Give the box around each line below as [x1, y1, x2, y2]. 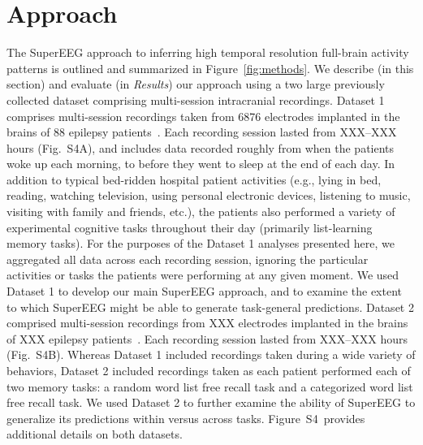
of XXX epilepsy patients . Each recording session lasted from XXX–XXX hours [6, 330, 408, 347]
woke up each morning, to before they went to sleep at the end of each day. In [6, 155, 395, 172]
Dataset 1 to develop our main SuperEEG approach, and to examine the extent [6, 283, 403, 300]
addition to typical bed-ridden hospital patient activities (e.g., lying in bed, [6, 171, 382, 188]
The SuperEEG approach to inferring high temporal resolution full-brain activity [6, 44, 409, 61]
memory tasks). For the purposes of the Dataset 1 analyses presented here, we [6, 235, 395, 252]
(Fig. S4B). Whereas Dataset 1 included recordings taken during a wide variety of [6, 346, 416, 363]
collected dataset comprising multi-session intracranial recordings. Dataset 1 [6, 91, 385, 108]
